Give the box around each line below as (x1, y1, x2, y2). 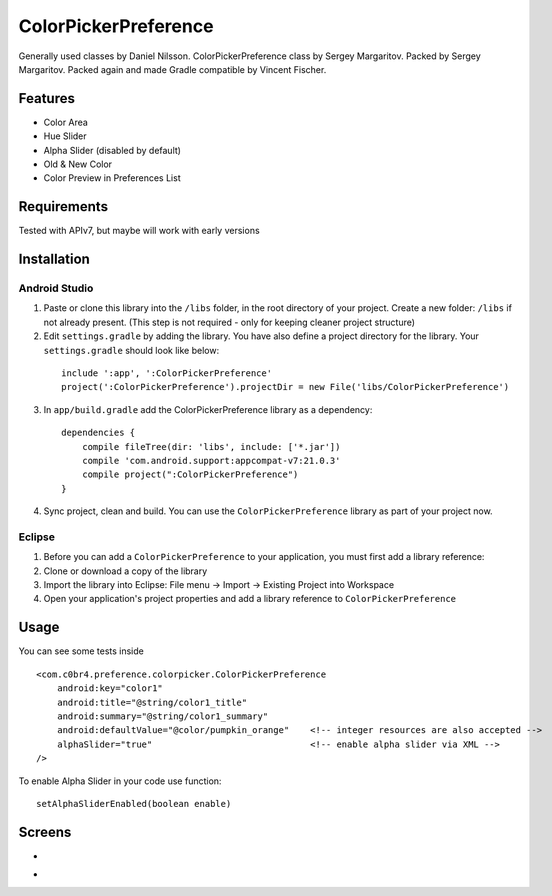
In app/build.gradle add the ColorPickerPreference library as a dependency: (43, 403, 373, 415)
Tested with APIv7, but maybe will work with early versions (18, 225, 260, 237)
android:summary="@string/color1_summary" (56, 710, 269, 722)
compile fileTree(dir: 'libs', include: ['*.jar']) (81, 441, 341, 452)
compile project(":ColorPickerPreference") (81, 469, 299, 480)
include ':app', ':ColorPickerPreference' (61, 368, 273, 379)
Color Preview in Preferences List (43, 172, 181, 184)
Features (18, 90, 75, 107)
